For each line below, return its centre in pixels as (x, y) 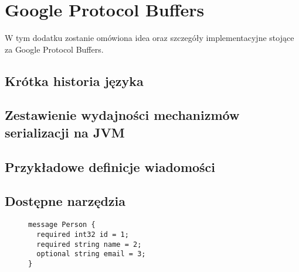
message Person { (62, 225)
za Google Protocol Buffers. (54, 49)
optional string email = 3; (91, 254)
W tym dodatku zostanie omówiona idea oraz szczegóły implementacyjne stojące (149, 38)
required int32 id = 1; (83, 234)
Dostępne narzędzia (65, 201)
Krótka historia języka (74, 80)
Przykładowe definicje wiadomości (110, 166)
